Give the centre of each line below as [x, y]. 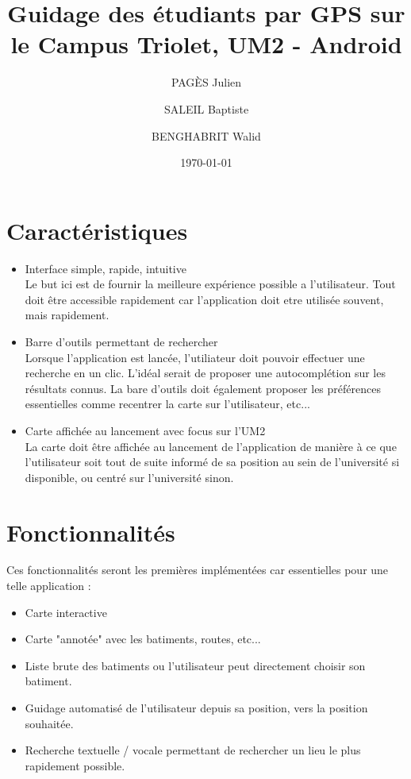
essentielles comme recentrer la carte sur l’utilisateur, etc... [167, 404]
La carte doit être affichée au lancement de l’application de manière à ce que [211, 446]
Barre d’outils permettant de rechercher [121, 341]
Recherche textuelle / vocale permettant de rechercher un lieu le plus [193, 750]
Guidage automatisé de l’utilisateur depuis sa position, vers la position [196, 708]
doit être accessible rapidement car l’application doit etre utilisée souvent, [204, 299]
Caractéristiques [97, 230]
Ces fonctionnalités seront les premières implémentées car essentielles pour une [198, 570]
